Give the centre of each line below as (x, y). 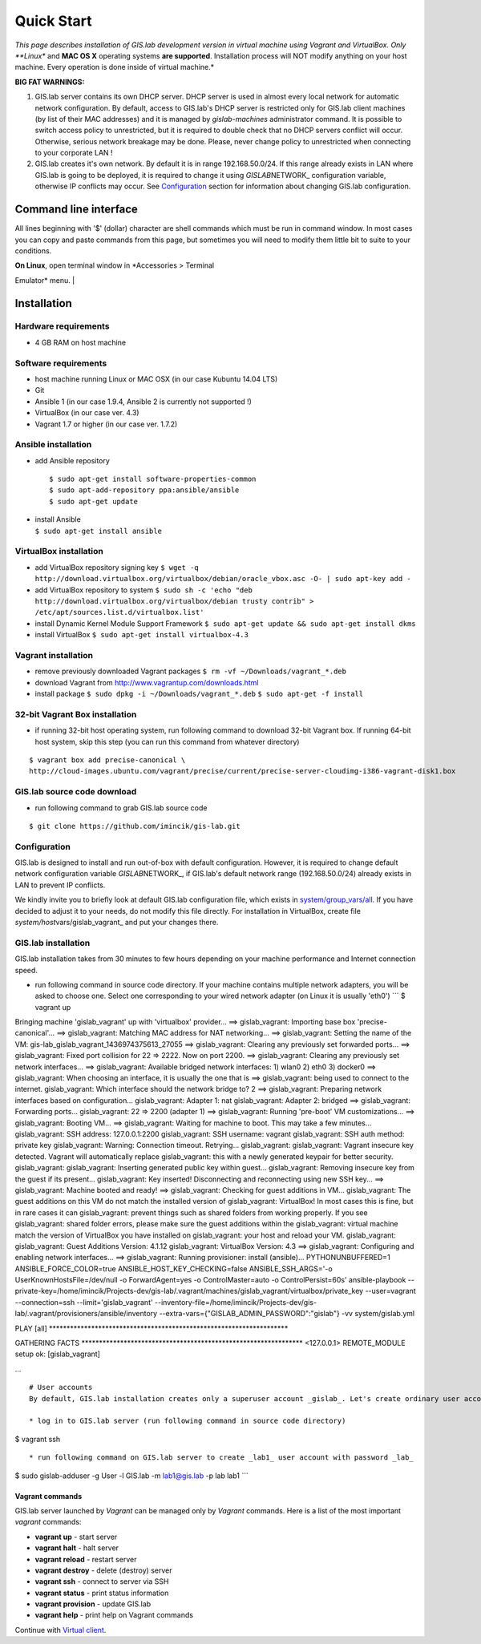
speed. (26, 970)
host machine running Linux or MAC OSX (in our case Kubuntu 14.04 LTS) (156, 379)
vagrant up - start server (76, 1537)
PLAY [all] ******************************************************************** (152, 1328)
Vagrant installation (54, 655)
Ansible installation (53, 445)
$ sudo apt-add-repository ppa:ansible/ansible (144, 490)
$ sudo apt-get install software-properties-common (153, 479)
